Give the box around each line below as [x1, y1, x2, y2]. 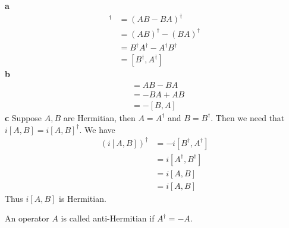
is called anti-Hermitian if [61, 212, 155, 224]
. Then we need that [211, 111, 285, 123]
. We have [79, 123, 115, 135]
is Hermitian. [59, 192, 106, 204]
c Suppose [5, 111, 42, 123]
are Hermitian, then [63, 111, 136, 123]
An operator [5, 212, 49, 224]
